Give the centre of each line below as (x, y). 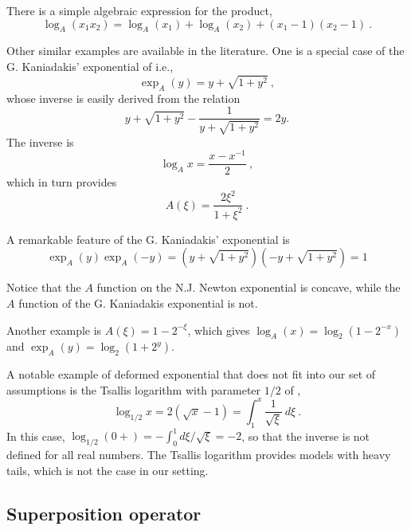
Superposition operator (104, 513)
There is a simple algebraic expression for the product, (139, 10)
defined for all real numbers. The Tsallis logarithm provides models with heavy (199, 454)
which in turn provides (62, 182)
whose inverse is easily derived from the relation (123, 98)
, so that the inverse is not (306, 436)
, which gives (219, 330)
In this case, (36, 436)
